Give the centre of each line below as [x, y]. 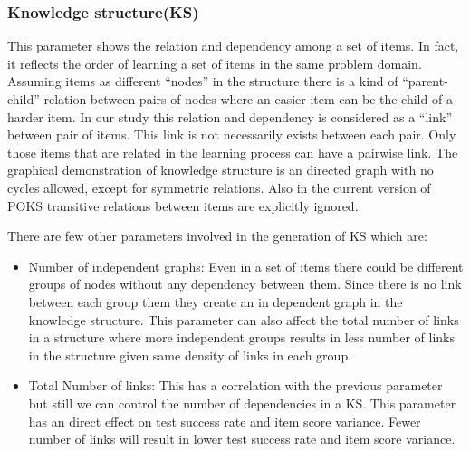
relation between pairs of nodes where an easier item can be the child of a [248, 99]
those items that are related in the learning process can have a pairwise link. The [233, 152]
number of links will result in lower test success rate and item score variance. [242, 439]
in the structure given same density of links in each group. [190, 355]
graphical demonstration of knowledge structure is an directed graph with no [221, 170]
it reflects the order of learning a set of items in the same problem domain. [215, 63]
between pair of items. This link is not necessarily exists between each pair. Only [232, 134]
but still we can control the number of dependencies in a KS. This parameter [242, 403]
